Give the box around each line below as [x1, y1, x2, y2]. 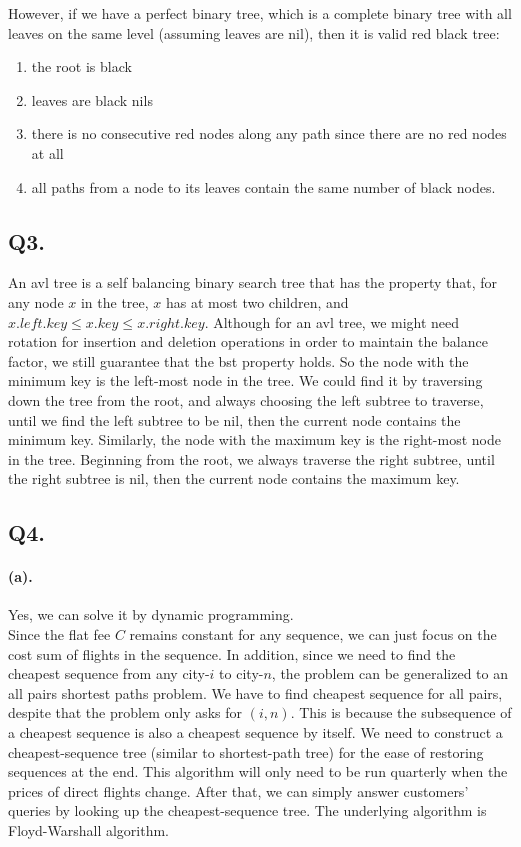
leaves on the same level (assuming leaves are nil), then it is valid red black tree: [8, 22, 500, 43]
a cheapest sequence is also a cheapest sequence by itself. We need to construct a [8, 722, 503, 743]
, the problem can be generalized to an [271, 663, 508, 684]
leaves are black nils [31, 89, 153, 110]
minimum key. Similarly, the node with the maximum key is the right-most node [8, 429, 501, 450]
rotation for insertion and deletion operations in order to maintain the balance [8, 331, 488, 352]
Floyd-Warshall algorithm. [8, 820, 169, 840]
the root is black [31, 56, 132, 77]
